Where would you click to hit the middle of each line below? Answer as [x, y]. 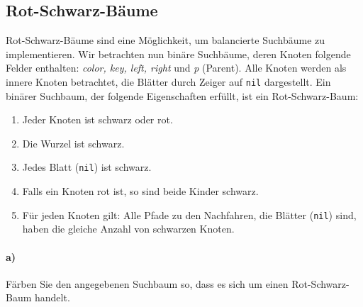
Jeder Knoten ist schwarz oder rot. [97, 119]
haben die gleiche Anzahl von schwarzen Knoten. [128, 229]
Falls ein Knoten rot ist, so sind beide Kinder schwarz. [140, 191]
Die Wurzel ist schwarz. [73, 143]
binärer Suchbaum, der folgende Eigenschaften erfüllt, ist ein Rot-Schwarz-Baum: [182, 95]
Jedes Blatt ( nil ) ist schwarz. [87, 167]
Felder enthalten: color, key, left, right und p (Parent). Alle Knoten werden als [176, 68]
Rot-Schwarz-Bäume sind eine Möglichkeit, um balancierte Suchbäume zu [166, 40]
